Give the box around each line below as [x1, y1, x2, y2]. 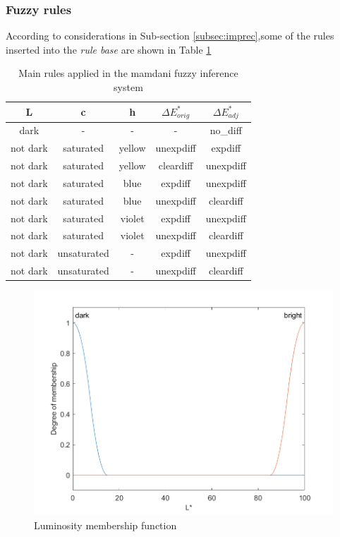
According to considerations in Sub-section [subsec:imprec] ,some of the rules [6, 28, 334, 43]
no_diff [210, 123, 242, 138]
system [114, 80, 143, 94]
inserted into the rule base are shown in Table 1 [6, 42, 212, 56]
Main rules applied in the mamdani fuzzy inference [18, 66, 238, 80]
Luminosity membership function [34, 517, 177, 532]
